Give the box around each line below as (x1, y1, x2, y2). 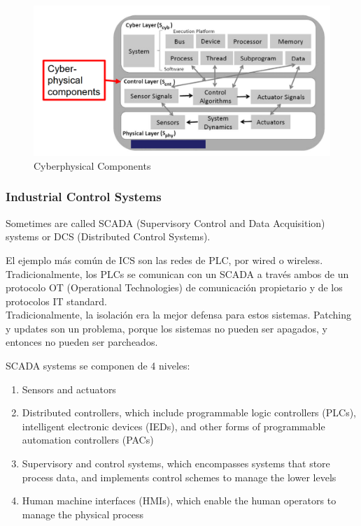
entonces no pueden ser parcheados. (6, 335, 158, 349)
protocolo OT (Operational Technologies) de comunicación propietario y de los (6, 280, 343, 295)
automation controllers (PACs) (22, 432, 154, 447)
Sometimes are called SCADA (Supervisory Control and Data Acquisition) (6, 215, 325, 230)
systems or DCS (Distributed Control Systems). (6, 229, 211, 244)
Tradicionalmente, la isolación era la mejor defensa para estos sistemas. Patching (6, 307, 351, 322)
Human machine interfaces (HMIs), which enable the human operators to (22, 493, 337, 508)
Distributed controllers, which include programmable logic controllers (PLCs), (22, 405, 356, 420)
